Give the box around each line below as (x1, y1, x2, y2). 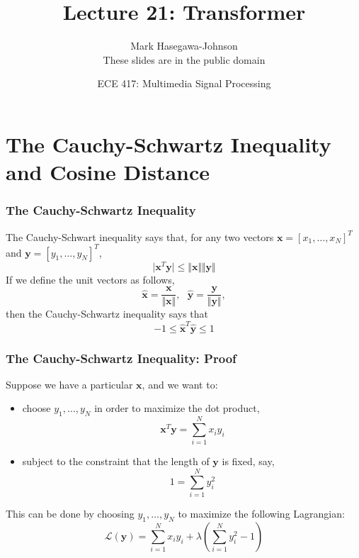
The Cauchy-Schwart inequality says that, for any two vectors (6, 229, 274, 244)
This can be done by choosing (6, 506, 135, 521)
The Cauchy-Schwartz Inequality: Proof (6, 349, 237, 367)
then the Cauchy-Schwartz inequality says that (6, 306, 209, 321)
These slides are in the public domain (103, 52, 266, 67)
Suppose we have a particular (6, 376, 133, 391)
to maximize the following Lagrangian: (178, 506, 345, 521)
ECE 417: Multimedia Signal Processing (97, 76, 271, 91)
